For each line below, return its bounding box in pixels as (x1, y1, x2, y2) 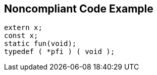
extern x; (4, 23, 42, 32)
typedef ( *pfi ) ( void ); (4, 47, 115, 56)
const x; (4, 31, 38, 40)
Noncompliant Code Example (4, 2, 153, 15)
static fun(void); (4, 39, 77, 48)
